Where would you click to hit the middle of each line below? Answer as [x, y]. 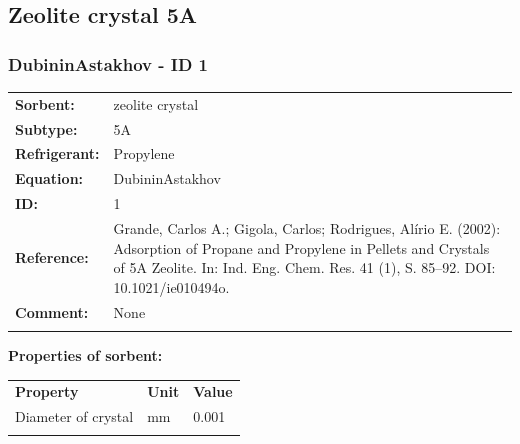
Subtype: [46, 128]
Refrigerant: [57, 153]
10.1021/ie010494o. [171, 286]
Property [47, 391]
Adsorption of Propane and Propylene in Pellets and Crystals [301, 247]
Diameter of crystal [74, 416]
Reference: [52, 257]
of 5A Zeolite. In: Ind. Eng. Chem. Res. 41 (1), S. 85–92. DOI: [304, 267]
